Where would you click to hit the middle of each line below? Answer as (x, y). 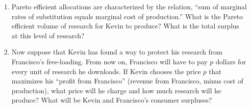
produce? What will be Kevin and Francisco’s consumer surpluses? (112, 100)
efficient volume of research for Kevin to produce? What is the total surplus (125, 26)
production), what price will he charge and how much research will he (116, 90)
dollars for (231, 61)
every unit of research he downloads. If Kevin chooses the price (106, 71)
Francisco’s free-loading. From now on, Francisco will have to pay (110, 61)
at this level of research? (48, 35)
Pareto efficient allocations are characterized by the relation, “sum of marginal (129, 6)
